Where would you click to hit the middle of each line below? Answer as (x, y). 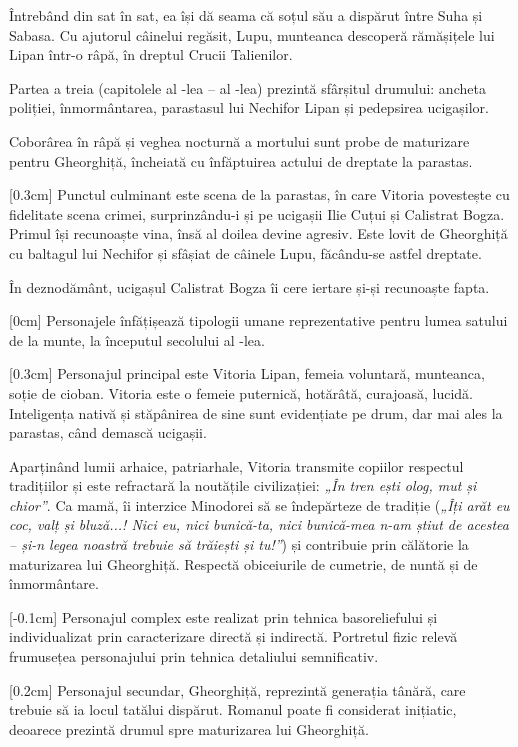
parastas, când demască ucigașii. (108, 432)
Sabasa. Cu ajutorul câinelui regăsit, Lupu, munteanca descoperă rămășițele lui (252, 34)
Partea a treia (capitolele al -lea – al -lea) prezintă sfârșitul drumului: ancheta (247, 87)
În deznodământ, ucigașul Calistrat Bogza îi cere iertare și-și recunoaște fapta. (249, 286)
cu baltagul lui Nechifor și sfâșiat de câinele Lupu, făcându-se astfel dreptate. (245, 252)
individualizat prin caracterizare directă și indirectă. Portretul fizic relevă (233, 636)
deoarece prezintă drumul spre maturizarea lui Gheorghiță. (189, 728)
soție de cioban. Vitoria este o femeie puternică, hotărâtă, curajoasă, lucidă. (241, 392)
